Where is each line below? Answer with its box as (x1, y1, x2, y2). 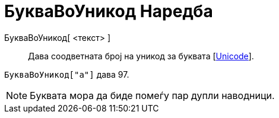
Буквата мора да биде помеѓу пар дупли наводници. (30, 89, 275, 101)
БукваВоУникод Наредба (4, 1, 213, 21)
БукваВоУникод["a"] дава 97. (4, 69, 129, 79)
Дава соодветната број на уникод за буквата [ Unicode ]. (28, 50, 254, 61)
